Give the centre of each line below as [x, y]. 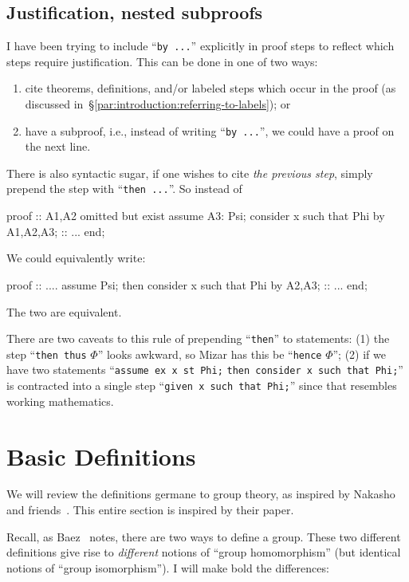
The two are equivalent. [64, 311]
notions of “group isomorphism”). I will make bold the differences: [168, 567]
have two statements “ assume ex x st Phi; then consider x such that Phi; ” [205, 370]
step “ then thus [47, 354]
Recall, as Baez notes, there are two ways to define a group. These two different [204, 536]
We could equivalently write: [76, 258]
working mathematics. [60, 401]
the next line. [58, 146]
